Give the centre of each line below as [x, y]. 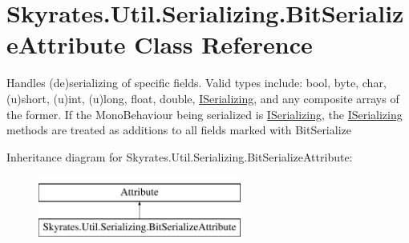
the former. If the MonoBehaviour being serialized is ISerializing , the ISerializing [204, 114]
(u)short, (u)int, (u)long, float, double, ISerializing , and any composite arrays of [203, 98]
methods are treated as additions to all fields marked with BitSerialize [179, 130]
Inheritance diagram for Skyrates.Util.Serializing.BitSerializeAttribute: [180, 156]
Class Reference [223, 44]
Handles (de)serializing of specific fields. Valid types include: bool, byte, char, [196, 83]
